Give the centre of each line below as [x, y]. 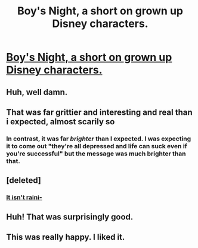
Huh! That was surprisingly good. [70, 217]
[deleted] [24, 180]
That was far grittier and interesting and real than [99, 112]
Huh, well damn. [37, 92]
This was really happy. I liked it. [66, 237]
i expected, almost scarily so [61, 122]
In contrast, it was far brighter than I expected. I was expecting [99, 139]
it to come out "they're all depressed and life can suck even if [97, 146]
